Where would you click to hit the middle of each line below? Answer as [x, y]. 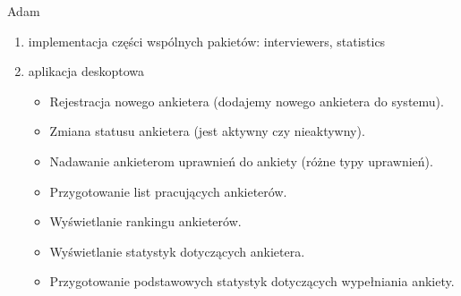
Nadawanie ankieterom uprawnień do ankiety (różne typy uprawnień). [241, 161]
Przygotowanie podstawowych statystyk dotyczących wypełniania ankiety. [252, 281]
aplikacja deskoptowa [86, 71]
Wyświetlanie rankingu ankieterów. [145, 221]
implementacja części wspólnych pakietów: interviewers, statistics [207, 41]
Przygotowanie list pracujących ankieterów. [168, 191]
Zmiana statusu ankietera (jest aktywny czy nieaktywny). [207, 131]
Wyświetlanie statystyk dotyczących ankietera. [177, 251]
